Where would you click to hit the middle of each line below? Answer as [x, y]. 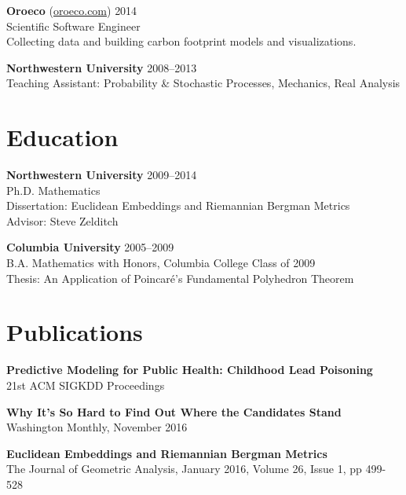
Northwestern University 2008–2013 [102, 67]
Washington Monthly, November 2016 [97, 427]
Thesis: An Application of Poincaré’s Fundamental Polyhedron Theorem [180, 278]
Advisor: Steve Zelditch [62, 220]
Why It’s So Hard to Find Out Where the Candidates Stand [174, 411]
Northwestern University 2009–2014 [102, 175]
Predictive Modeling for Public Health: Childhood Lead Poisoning [190, 370]
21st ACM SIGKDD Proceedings [86, 385]
